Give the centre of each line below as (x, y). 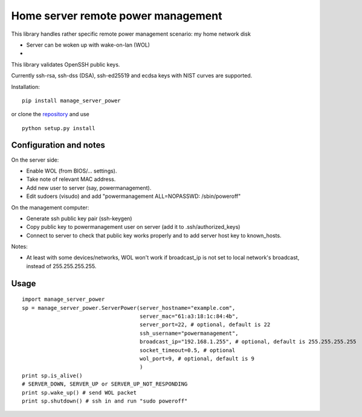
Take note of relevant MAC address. (71, 179)
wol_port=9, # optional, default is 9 (197, 359)
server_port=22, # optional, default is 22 (205, 325)
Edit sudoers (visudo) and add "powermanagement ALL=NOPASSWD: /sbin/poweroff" (134, 196)
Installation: (26, 87)
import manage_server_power (63, 299)
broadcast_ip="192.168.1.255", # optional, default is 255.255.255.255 (248, 342)
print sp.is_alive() (52, 376)
